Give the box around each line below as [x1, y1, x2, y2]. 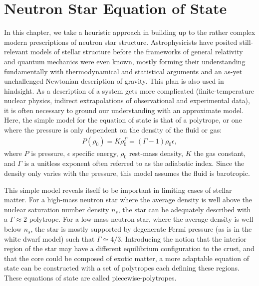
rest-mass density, [129, 147, 183, 158]
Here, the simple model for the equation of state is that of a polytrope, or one [4, 115, 242, 125]
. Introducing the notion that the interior [121, 233, 247, 244]
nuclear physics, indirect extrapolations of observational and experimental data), [4, 95, 250, 106]
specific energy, [72, 147, 118, 158]
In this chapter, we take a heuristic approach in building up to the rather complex [4, 27, 256, 37]
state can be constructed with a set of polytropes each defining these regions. [4, 263, 240, 273]
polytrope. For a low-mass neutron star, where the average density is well [29, 214, 254, 224]
